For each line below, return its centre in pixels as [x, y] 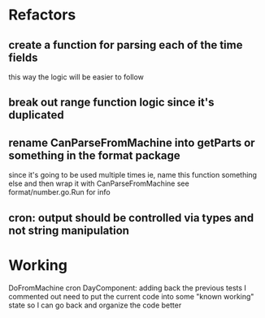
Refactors [42, 15]
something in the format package [94, 155]
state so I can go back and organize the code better [95, 305]
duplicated [36, 115]
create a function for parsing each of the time [126, 45]
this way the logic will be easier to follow [76, 77]
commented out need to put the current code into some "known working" [131, 296]
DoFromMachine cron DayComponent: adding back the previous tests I [127, 288]
